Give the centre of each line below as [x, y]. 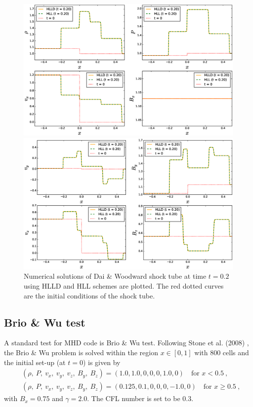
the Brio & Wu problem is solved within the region [81, 352]
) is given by [102, 362]
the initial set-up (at [35, 362]
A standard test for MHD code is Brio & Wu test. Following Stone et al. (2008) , [126, 343]
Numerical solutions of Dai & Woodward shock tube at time [115, 276]
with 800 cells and [222, 352]
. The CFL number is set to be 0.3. [140, 398]
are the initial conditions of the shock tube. [89, 295]
